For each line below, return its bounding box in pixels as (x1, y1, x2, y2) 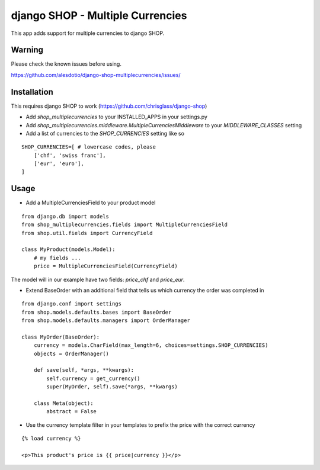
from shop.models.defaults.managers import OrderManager (21, 317, 191, 324)
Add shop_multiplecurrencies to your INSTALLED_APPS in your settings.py (25, 113, 207, 121)
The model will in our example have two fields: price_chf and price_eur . (11, 276, 185, 283)
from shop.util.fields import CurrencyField (21, 230, 153, 236)
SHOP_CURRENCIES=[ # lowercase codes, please (21, 144, 156, 150)
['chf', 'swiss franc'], (33, 152, 106, 159)
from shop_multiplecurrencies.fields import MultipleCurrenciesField (21, 221, 228, 228)
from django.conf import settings (21, 301, 121, 307)
